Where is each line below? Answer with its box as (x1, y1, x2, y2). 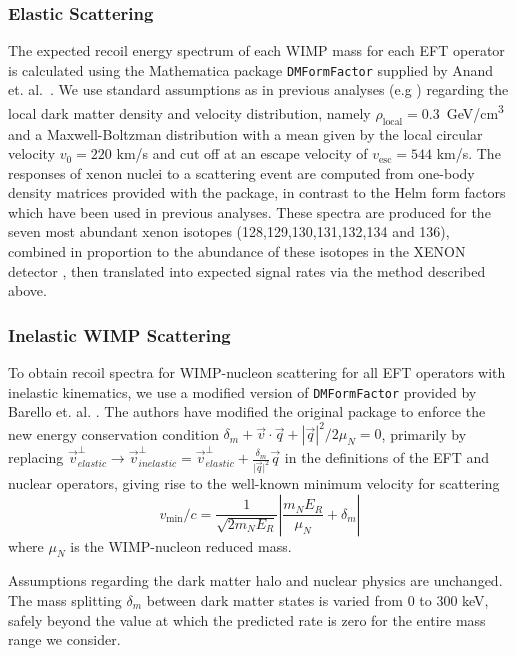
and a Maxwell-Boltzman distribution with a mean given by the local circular (8, 123, 483, 144)
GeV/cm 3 (446, 100, 504, 123)
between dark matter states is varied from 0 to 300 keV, (146, 590, 489, 610)
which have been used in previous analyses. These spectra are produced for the (8, 201, 491, 222)
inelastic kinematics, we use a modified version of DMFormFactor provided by (8, 381, 477, 402)
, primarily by (381, 423, 467, 444)
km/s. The (436, 143, 501, 164)
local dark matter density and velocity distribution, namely (8, 102, 371, 123)
